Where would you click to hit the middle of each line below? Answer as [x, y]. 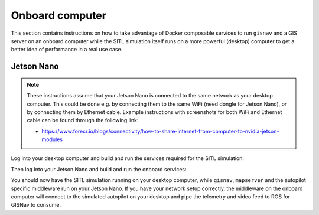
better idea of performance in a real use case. [67, 50]
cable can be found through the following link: [83, 120]
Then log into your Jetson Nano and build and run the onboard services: [99, 169]
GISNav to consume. [36, 205]
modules [52, 139]
